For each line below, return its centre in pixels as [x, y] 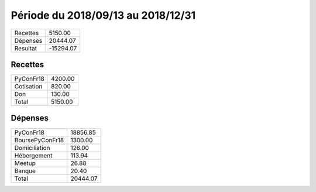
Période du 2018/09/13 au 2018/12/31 [103, 15]
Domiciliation [32, 148]
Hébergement [33, 155]
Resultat [26, 48]
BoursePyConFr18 [39, 140]
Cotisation [28, 87]
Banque [25, 171]
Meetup [25, 163]
